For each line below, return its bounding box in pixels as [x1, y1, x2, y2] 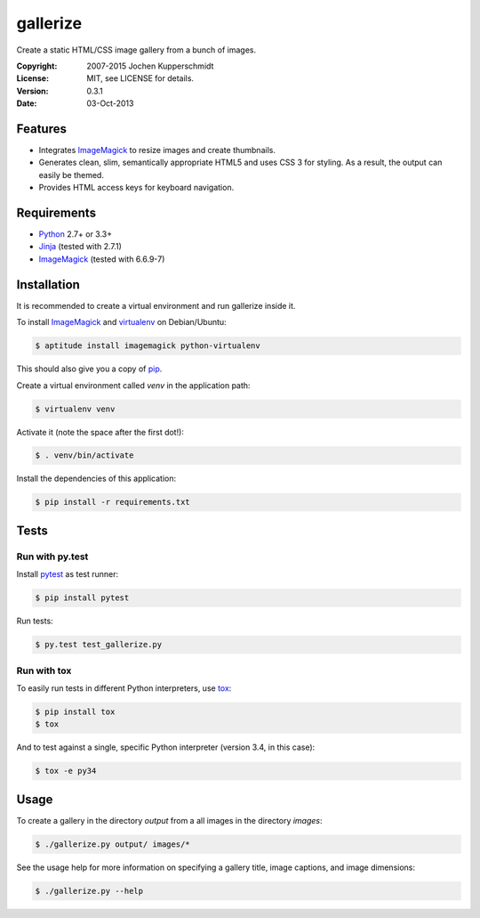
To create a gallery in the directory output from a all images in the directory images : [16, 815, 324, 825]
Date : [16, 98, 37, 109]
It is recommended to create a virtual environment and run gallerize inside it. [16, 300, 296, 311]
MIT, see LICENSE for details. [86, 73, 195, 84]
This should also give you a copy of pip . [16, 363, 163, 374]
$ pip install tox [35, 706, 116, 717]
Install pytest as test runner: [16, 569, 119, 580]
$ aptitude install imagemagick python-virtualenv [35, 341, 261, 351]
